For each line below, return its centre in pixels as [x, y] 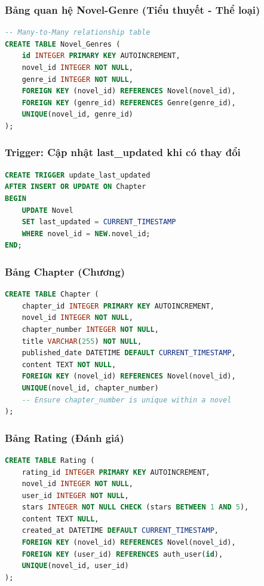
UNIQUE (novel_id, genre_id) [77, 115]
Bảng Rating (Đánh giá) [65, 437]
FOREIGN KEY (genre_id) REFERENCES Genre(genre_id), [129, 103]
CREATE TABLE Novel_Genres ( [63, 44]
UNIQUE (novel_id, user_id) [75, 566]
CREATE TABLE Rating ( [50, 460]
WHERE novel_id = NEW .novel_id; [86, 234]
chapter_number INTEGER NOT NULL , [90, 329]
